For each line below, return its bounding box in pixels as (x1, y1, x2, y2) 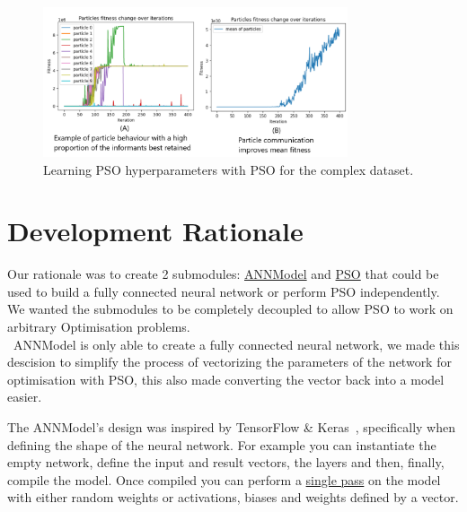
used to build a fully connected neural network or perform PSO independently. (7, 282, 440, 300)
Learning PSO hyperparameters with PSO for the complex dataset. (43, 160, 414, 178)
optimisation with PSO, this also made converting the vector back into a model (7, 369, 445, 388)
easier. (7, 387, 42, 406)
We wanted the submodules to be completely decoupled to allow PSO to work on (7, 299, 454, 318)
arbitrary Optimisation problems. (7, 317, 190, 336)
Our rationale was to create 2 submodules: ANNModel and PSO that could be (7, 265, 439, 283)
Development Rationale (7, 213, 304, 249)
